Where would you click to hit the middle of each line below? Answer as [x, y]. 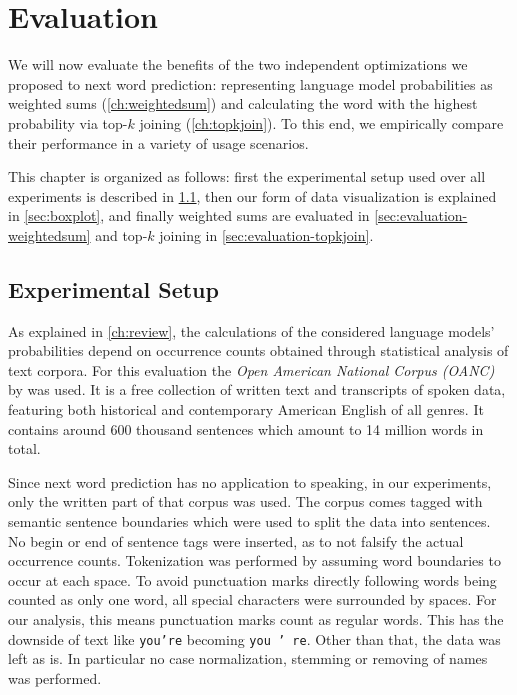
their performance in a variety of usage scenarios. [158, 142]
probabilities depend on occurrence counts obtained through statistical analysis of [258, 350]
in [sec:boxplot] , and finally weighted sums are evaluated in [189, 215]
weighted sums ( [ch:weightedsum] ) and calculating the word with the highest [243, 103]
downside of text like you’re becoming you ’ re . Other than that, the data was [254, 638]
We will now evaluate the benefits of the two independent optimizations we [238, 64]
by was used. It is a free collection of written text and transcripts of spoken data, [257, 389]
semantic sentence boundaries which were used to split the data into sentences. [249, 521]
